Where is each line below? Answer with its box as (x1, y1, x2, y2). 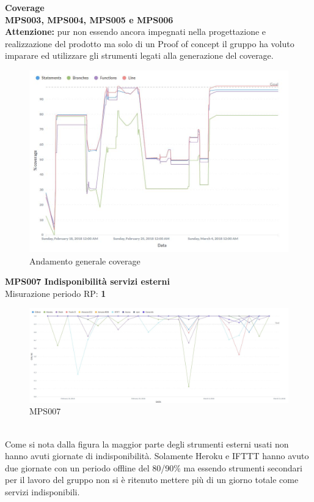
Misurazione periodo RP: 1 (5, 287, 106, 299)
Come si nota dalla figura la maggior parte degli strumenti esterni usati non (5, 437, 289, 450)
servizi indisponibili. (5, 485, 80, 498)
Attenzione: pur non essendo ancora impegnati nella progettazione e (5, 25, 266, 38)
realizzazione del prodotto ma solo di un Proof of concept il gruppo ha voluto (5, 37, 294, 50)
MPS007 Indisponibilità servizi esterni (5, 275, 170, 288)
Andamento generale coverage (29, 254, 141, 267)
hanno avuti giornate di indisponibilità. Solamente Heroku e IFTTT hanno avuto (5, 449, 309, 462)
